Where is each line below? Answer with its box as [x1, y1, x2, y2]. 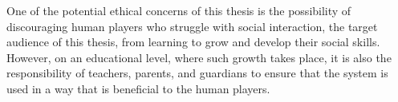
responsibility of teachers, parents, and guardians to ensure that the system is [6, 65, 388, 81]
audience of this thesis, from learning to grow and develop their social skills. [6, 33, 380, 50]
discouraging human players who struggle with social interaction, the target [6, 18, 378, 34]
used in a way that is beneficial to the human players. [6, 80, 270, 96]
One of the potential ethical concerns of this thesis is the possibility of [6, 2, 351, 18]
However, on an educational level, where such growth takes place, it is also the [6, 49, 392, 65]
